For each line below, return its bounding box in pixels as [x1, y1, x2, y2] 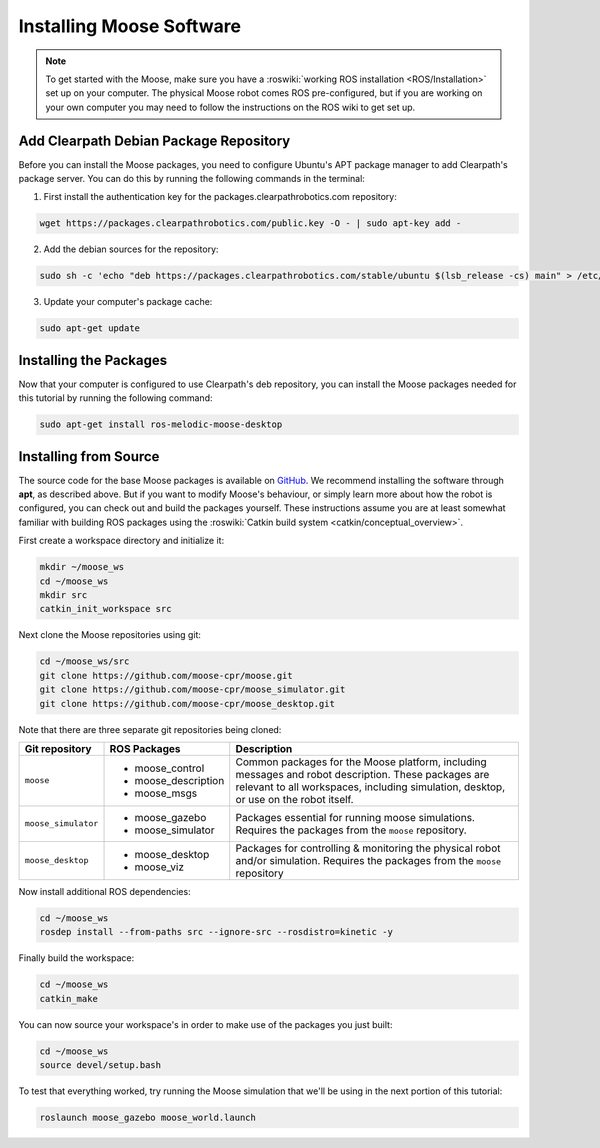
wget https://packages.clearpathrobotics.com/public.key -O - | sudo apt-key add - [39, 218, 462, 229]
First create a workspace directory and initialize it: [18, 535, 225, 547]
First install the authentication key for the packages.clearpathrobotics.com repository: [43, 191, 397, 203]
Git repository [24, 741, 92, 755]
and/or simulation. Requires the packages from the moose [235, 853, 502, 867]
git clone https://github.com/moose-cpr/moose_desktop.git [39, 698, 335, 709]
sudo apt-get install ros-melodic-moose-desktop [39, 419, 283, 430]
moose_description [134, 773, 225, 787]
